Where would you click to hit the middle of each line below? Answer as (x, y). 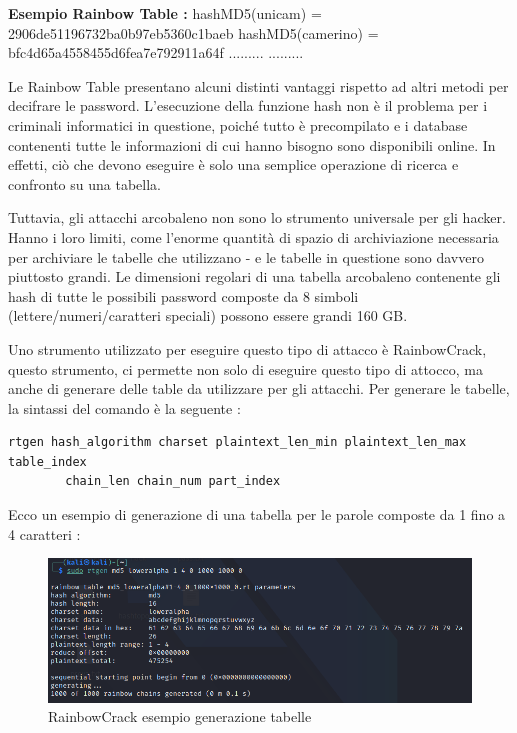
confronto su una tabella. (84, 183)
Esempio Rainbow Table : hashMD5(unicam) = (165, 13)
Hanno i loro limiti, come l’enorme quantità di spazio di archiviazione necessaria (253, 236)
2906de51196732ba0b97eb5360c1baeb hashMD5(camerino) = (193, 32)
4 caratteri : (44, 533)
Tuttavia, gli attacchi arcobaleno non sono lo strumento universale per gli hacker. (257, 217)
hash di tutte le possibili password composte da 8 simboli (183, 295)
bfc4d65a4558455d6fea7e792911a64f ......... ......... (156, 52)
